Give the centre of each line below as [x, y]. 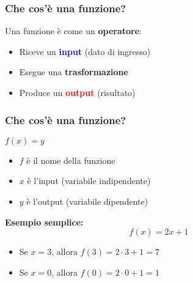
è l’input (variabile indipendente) [89, 181]
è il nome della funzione [71, 160]
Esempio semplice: [44, 222]
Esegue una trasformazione [74, 72]
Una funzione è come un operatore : [73, 31]
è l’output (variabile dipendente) [87, 201]
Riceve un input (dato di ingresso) [85, 51]
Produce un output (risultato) [77, 92]
